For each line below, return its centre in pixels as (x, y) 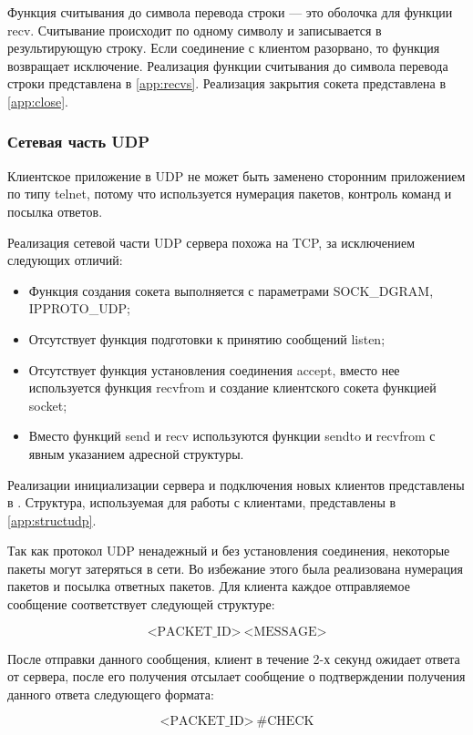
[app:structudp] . (52, 520)
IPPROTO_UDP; (79, 308)
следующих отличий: (65, 260)
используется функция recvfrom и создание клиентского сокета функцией (232, 388)
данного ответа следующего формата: (111, 694)
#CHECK (285, 722)
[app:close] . (38, 101)
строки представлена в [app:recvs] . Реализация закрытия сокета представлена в (227, 83)
